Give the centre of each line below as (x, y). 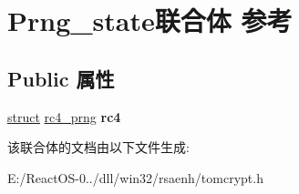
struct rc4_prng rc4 (64, 116)
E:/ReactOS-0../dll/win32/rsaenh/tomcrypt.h (135, 177)
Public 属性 (61, 78)
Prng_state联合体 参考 (150, 20)
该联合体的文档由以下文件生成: (98, 147)
